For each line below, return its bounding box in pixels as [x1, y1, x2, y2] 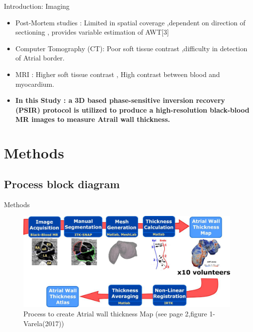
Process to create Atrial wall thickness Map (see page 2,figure [23, 309, 207, 319]
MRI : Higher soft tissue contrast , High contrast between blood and [15, 69, 220, 79]
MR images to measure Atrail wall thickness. [15, 114, 170, 124]
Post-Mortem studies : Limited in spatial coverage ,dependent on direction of [15, 17, 246, 27]
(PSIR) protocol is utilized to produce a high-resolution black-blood [15, 104, 250, 115]
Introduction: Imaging [4, 1, 70, 11]
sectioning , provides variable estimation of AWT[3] [15, 27, 169, 37]
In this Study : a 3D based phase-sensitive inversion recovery [15, 95, 225, 105]
